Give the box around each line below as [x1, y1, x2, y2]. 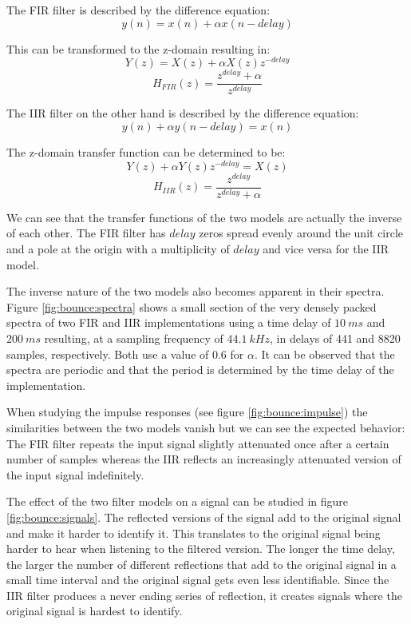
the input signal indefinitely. [6, 466, 144, 483]
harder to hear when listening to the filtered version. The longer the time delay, [6, 540, 395, 557]
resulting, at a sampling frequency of [44, 329, 223, 346]
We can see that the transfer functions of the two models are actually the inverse [6, 209, 402, 225]
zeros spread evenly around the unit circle [199, 225, 404, 241]
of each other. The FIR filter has [6, 225, 166, 241]
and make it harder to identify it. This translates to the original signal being [6, 524, 381, 541]
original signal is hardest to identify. [6, 602, 183, 619]
